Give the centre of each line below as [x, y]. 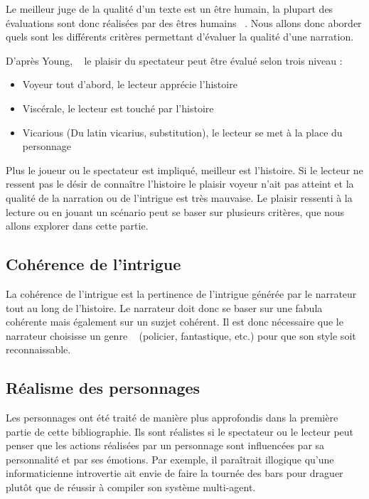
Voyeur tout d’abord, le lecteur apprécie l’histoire [130, 84]
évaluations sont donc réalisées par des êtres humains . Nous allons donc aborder [184, 22]
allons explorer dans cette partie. [77, 226]
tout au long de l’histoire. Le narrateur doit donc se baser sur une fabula [164, 307]
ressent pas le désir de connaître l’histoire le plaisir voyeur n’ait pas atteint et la [180, 184]
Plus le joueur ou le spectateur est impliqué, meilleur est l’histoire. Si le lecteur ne [184, 170]
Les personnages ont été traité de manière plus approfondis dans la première [172, 418]
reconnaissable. [38, 349]
